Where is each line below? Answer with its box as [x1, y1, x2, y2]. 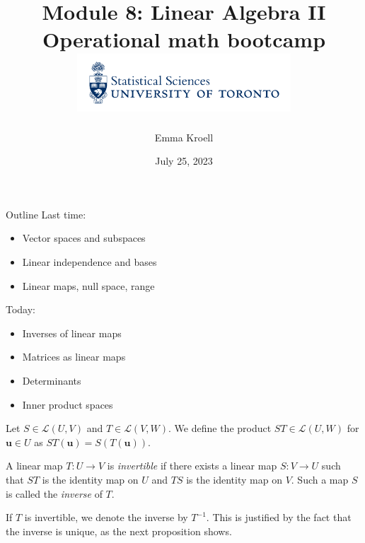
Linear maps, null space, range [22, 278, 155, 293]
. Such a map [291, 472, 349, 486]
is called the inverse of [6, 486, 103, 501]
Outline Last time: [6, 206, 86, 221]
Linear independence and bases [22, 255, 157, 269]
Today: [6, 302, 36, 317]
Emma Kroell [154, 129, 214, 144]
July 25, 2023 [155, 153, 213, 168]
